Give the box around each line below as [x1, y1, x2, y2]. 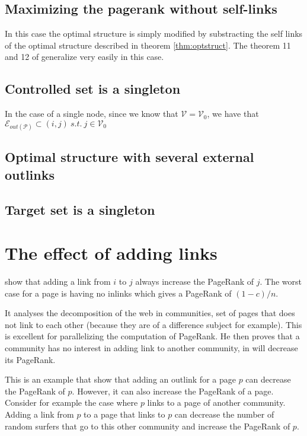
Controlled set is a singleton [5, 79, 181, 98]
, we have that [207, 107, 259, 120]
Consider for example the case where [5, 396, 138, 409]
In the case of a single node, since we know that [5, 107, 178, 120]
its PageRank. [5, 353, 56, 365]
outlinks [5, 165, 55, 183]
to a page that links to [84, 408, 165, 420]
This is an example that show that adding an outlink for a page [5, 373, 236, 386]
